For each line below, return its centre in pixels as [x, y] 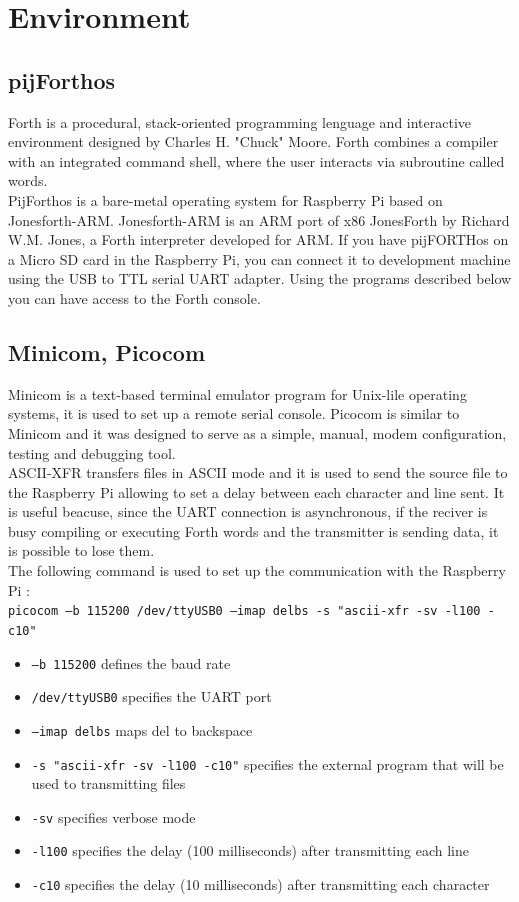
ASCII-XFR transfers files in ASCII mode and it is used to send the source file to [258, 472]
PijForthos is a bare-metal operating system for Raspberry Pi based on [225, 199]
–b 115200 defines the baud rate [131, 662]
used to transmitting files [108, 783]
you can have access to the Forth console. [134, 297]
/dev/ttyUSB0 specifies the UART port [151, 696]
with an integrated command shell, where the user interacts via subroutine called [256, 160]
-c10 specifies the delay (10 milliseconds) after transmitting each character [260, 884]
